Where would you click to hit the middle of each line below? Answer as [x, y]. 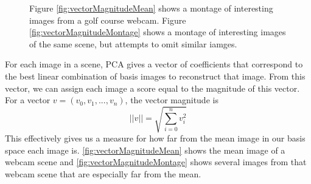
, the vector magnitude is [172, 100]
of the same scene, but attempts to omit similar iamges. [133, 43]
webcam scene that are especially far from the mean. [103, 174]
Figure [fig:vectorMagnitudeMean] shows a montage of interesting [151, 8]
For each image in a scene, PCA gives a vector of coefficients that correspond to [154, 64]
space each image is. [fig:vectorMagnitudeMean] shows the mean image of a [145, 150]
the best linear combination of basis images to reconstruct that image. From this [155, 76]
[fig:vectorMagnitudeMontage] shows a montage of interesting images [158, 32]
